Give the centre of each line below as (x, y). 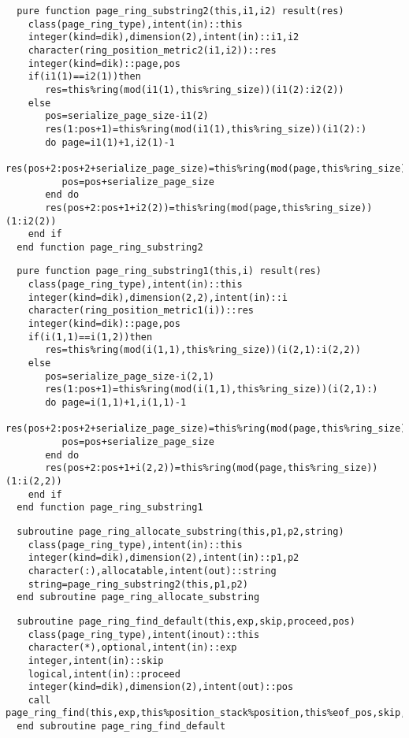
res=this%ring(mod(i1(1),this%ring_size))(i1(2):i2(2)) (195, 89)
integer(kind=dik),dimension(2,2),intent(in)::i (158, 297)
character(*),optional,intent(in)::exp (132, 648)
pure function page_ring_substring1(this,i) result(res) (169, 271)
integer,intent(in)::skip (96, 660)
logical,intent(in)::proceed (104, 674)
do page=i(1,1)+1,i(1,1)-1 (116, 403)
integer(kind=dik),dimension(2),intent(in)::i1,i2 (164, 37)
